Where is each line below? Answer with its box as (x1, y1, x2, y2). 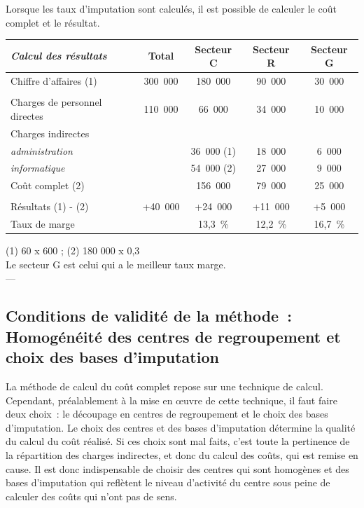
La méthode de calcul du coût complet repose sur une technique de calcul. (6, 378, 323, 393)
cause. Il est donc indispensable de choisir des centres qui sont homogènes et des (6, 461, 349, 476)
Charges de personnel (10, 95, 102, 109)
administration (10, 143, 73, 158)
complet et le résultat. (6, 15, 100, 29)
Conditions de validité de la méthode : (6, 305, 292, 327)
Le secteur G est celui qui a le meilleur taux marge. (6, 256, 226, 271)
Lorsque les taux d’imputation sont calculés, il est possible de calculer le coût (6, 1, 337, 15)
